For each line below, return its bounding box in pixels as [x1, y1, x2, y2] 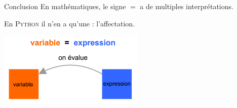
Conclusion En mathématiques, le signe [4, 1, 126, 11]
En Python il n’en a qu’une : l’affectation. [4, 18, 135, 28]
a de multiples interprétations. [140, 1, 233, 11]
